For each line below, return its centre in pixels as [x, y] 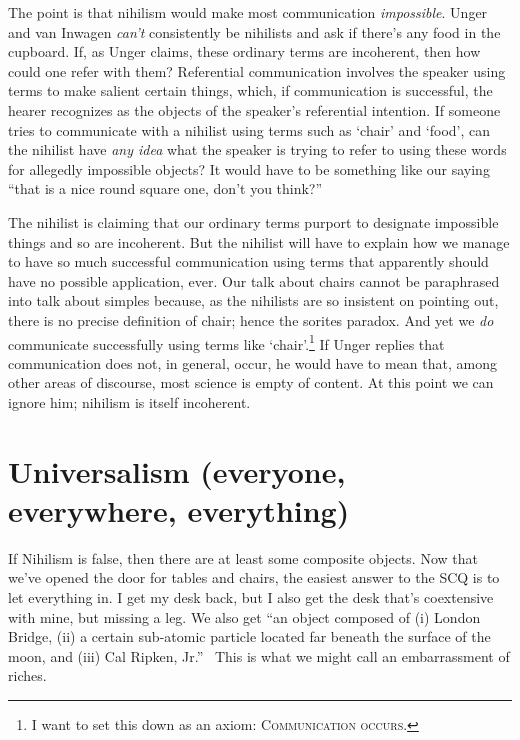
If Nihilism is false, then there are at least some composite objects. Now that [243, 557]
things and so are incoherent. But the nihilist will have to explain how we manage [259, 241]
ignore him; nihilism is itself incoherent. [129, 401]
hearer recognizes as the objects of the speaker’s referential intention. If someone [254, 109]
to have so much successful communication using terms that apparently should [248, 261]
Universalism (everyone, [177, 470]
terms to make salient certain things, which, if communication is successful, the [250, 90]
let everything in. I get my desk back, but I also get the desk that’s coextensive [251, 597]
